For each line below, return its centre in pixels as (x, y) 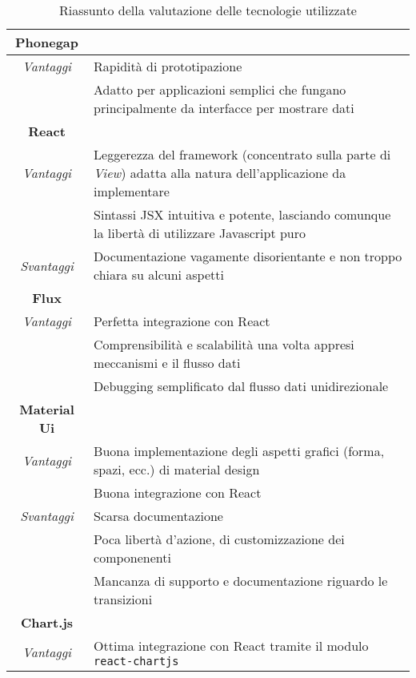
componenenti (132, 557)
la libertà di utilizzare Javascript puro (200, 233)
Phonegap (47, 42)
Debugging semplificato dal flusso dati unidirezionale (241, 386)
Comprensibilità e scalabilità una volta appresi (224, 344)
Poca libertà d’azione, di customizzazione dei (219, 539)
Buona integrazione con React (178, 492)
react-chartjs (136, 661)
